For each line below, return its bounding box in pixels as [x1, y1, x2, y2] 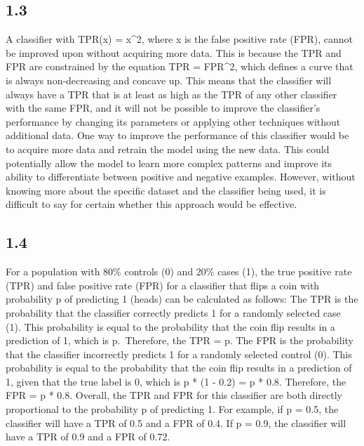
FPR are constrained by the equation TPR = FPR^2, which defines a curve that [6, 59, 353, 74]
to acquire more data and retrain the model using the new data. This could [6, 141, 330, 156]
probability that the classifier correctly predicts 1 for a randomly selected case [6, 305, 341, 320]
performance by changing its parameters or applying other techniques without [6, 114, 341, 129]
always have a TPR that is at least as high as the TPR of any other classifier [6, 86, 337, 101]
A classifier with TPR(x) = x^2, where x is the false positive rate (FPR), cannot [6, 32, 353, 46]
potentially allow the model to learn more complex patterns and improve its [6, 155, 332, 170]
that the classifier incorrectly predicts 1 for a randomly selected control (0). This [6, 346, 352, 361]
